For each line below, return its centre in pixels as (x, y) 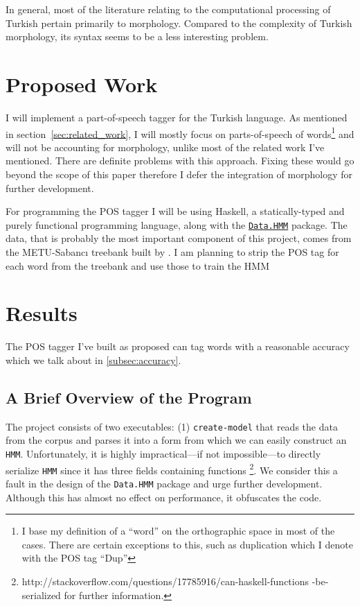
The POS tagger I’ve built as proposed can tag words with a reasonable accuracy (178, 346)
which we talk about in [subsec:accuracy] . (93, 360)
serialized (41, 595)
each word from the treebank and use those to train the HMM (138, 265)
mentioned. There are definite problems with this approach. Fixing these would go (180, 161)
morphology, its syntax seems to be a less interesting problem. (137, 36)
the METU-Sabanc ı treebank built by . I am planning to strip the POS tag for (172, 251)
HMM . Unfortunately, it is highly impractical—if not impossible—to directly (163, 453)
